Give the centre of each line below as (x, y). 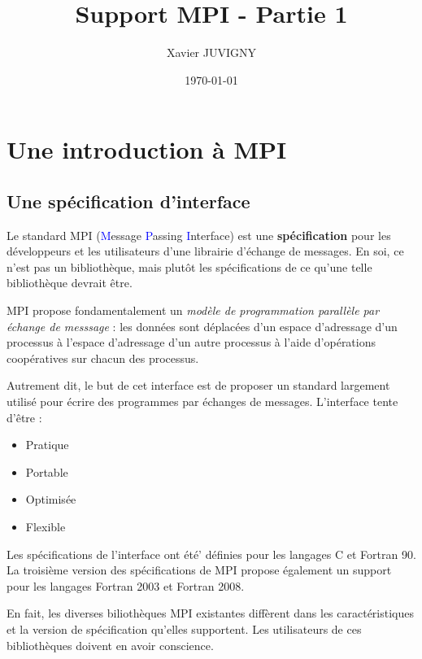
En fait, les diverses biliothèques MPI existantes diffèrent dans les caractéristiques (211, 613)
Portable (47, 471)
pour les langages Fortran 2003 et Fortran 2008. (126, 585)
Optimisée (51, 499)
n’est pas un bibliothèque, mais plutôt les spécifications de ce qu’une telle (189, 266)
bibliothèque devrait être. (70, 283)
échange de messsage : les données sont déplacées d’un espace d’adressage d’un (202, 326)
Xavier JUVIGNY (211, 52)
